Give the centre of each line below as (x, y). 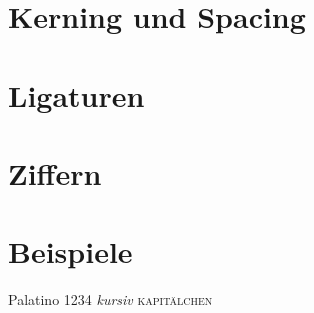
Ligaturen (76, 94)
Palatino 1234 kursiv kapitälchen (110, 299)
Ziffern (55, 172)
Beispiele (70, 251)
